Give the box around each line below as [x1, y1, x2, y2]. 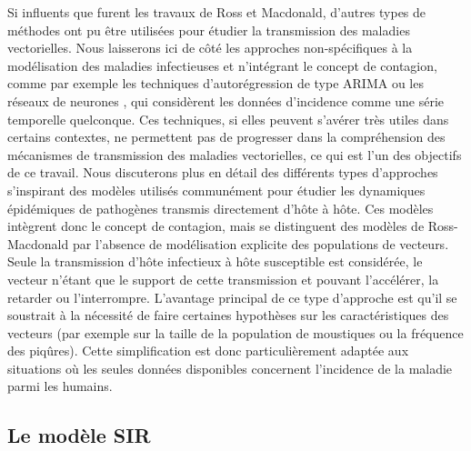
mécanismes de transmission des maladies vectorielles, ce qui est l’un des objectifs [7, 145, 462, 164]
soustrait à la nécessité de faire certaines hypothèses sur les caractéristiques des [7, 306, 449, 325]
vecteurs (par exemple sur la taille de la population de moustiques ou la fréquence [7, 323, 464, 342]
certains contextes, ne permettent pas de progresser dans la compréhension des [7, 127, 446, 146]
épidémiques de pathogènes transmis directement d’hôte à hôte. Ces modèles [7, 198, 434, 217]
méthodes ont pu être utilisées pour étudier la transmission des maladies [7, 20, 410, 39]
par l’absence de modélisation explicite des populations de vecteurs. [72, 234, 449, 253]
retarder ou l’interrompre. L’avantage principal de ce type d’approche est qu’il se [7, 287, 457, 306]
